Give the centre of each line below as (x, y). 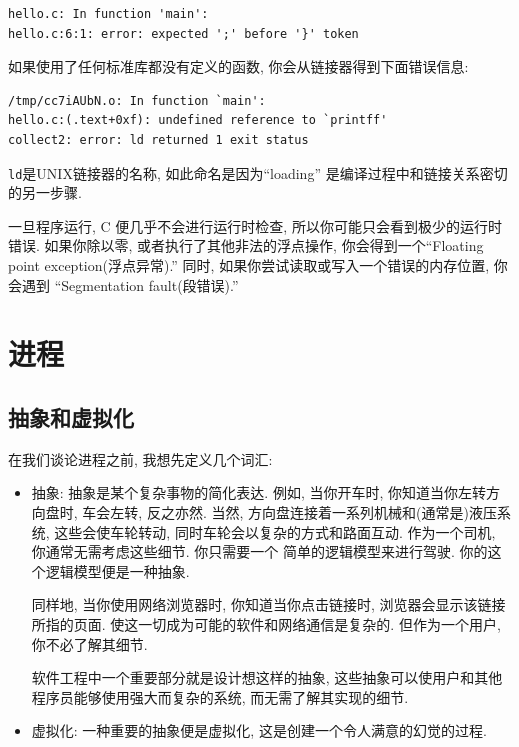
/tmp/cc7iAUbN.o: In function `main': (137, 100)
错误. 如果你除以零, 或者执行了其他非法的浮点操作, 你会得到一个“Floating (246, 245)
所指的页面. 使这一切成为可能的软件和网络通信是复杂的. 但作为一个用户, (266, 623)
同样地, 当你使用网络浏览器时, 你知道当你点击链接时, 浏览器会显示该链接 (268, 604)
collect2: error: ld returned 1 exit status (158, 139)
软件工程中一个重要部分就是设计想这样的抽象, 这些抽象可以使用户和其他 (267, 677)
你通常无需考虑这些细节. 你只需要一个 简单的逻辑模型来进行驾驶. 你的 (259, 551)
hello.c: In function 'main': (108, 14)
